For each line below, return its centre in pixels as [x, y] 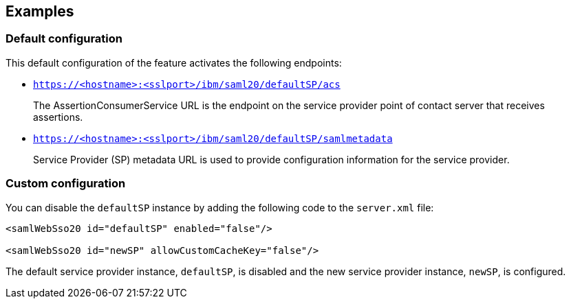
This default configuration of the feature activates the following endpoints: [174, 62]
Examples [40, 11]
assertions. [58, 117]
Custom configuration [66, 184]
